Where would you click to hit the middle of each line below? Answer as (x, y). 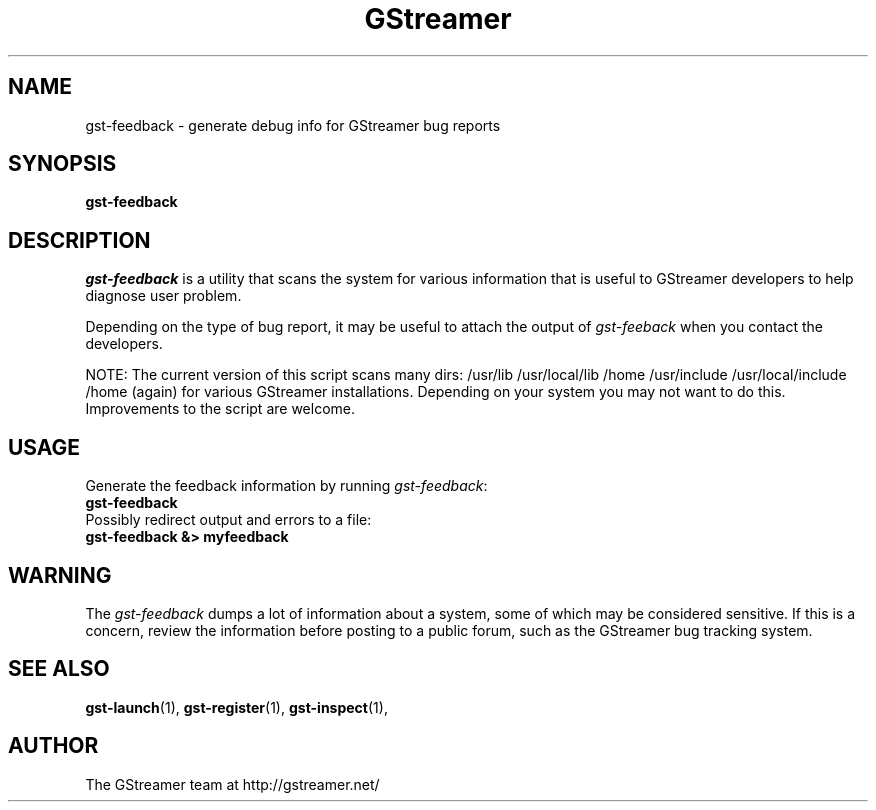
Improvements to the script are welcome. (220, 409)
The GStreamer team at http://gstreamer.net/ (232, 784)
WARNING (60, 575)
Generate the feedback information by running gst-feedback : (286, 486)
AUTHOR (53, 746)
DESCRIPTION (79, 240)
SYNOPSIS (62, 164)
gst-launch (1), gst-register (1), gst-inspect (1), (236, 707)
